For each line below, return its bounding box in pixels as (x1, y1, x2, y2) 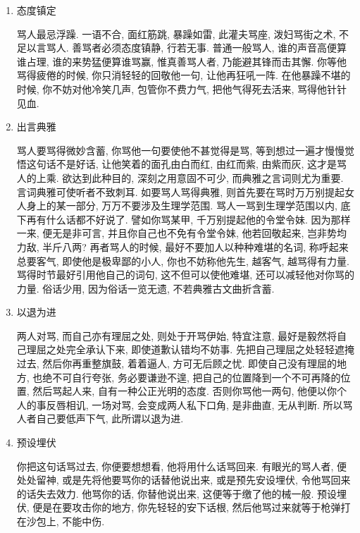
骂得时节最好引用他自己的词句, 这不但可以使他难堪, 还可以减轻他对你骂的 (16, 267, 354, 282)
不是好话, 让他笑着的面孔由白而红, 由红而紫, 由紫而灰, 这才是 (56, 157, 337, 171)
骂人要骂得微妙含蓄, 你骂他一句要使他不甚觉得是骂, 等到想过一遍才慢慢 (16, 142, 345, 157)
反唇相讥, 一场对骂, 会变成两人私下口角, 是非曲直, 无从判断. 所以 (46, 397, 343, 412)
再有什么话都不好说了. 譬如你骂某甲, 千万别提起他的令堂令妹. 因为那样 (26, 212, 351, 226)
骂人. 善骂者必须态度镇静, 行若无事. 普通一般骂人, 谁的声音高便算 (46, 40, 347, 55)
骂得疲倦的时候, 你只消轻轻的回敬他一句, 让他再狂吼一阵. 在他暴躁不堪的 (16, 68, 351, 82)
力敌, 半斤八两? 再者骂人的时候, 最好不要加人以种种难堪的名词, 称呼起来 (16, 239, 349, 254)
